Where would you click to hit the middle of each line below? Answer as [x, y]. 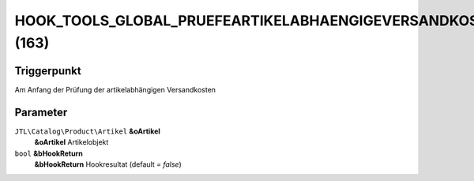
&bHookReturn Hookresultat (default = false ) [108, 164]
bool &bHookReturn [49, 153]
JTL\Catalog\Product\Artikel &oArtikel [88, 131]
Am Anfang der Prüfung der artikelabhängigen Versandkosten [115, 89]
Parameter [41, 112]
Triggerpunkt [48, 71]
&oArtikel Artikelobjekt [71, 142]
